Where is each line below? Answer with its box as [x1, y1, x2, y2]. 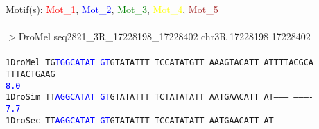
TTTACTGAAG [6, 69, 55, 80]
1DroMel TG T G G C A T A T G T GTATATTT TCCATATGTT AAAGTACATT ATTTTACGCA [6, 58, 313, 68]
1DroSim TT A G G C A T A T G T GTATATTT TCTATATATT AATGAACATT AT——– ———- [6, 92, 313, 103]
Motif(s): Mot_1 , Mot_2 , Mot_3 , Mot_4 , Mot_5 [6, 2, 218, 16]
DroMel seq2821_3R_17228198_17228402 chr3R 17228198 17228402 [18, 29, 311, 44]
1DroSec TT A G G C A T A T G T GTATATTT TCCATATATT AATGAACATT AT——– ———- [6, 115, 313, 126]
